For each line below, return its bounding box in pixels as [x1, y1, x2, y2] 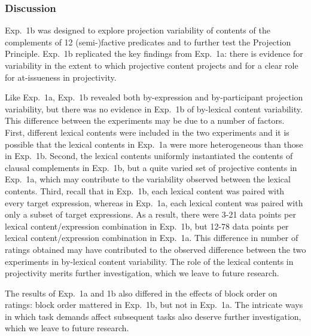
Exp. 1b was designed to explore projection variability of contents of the [5, 24, 270, 36]
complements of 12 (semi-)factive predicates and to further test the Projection [5, 35, 291, 48]
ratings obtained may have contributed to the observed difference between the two [5, 243, 306, 255]
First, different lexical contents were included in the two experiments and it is [5, 126, 289, 138]
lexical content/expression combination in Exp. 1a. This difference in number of [5, 231, 298, 244]
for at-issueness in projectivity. [5, 71, 117, 83]
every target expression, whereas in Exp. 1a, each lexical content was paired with [5, 196, 303, 209]
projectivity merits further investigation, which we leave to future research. [5, 267, 279, 279]
